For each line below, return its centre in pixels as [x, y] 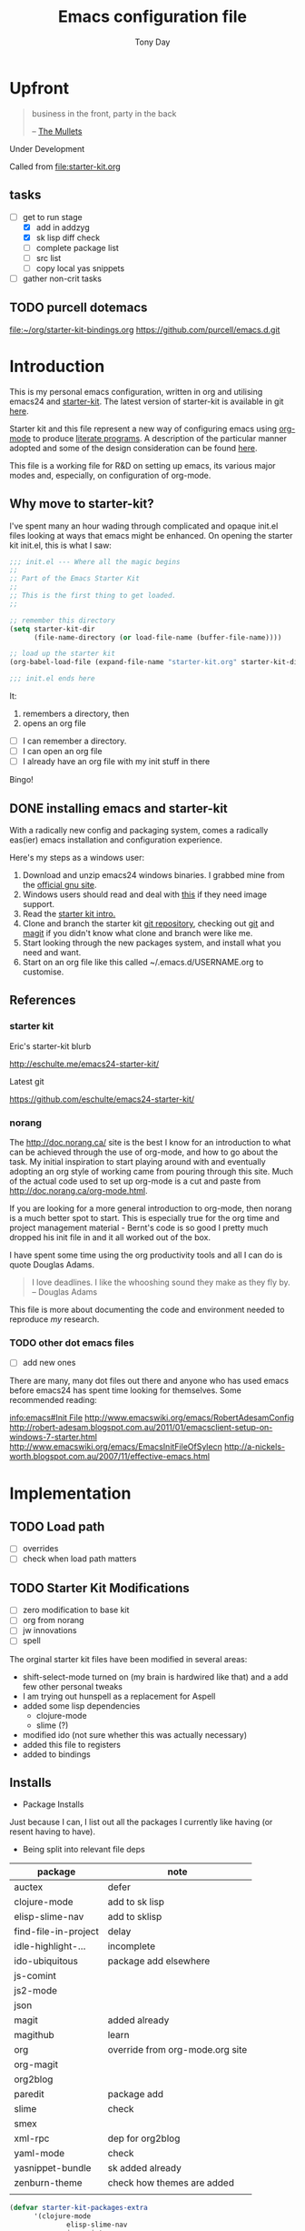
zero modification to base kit [76, 1610]
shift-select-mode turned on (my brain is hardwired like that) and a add [155, 1677]
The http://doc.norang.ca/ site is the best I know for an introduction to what [150, 1142]
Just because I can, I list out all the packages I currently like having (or [141, 1822]
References [43, 1000]
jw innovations [49, 1630]
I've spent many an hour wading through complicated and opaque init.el [144, 526]
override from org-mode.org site [177, 2050]
